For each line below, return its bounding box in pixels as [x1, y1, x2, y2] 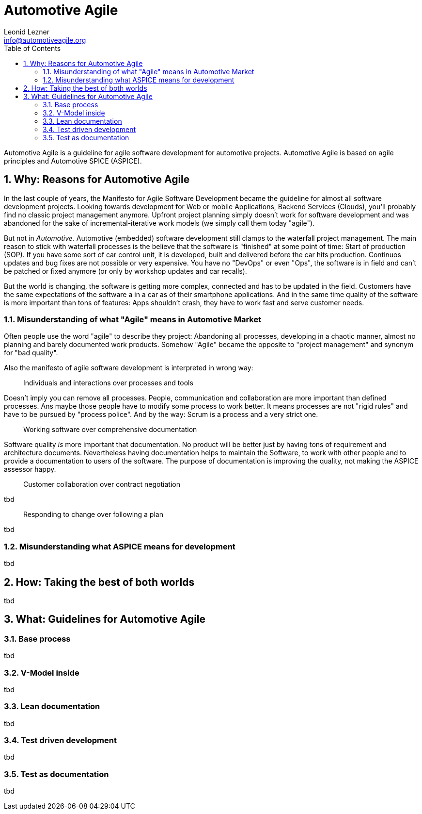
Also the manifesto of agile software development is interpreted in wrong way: [4, 364, 253, 372]
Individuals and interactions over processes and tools [23, 379, 193, 387]
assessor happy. [4, 465, 56, 474]
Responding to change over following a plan [23, 510, 163, 519]
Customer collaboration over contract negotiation [23, 480, 180, 489]
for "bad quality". [4, 349, 58, 357]
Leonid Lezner [4, 27, 49, 36]
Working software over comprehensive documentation [23, 425, 197, 434]
